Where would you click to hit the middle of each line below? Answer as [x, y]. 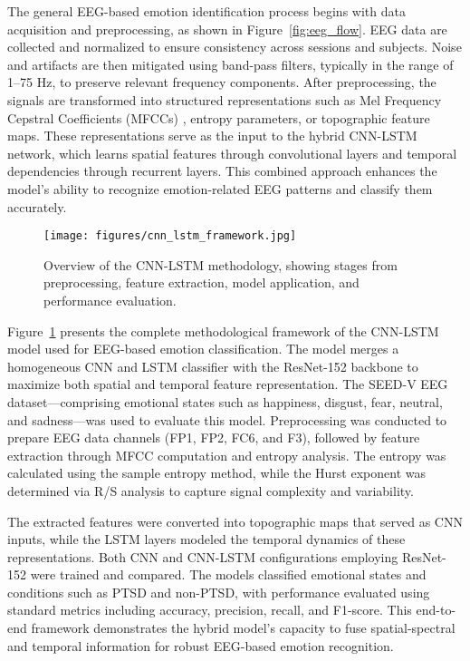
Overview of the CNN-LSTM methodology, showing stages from [221, 264]
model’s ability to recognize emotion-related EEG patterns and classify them [220, 188]
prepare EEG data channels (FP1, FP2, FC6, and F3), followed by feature [214, 437]
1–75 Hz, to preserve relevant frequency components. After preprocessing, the [222, 82]
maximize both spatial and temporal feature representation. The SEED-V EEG [228, 384]
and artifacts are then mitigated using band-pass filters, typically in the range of [230, 64]
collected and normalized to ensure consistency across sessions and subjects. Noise [235, 47]
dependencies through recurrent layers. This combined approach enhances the [222, 171]
